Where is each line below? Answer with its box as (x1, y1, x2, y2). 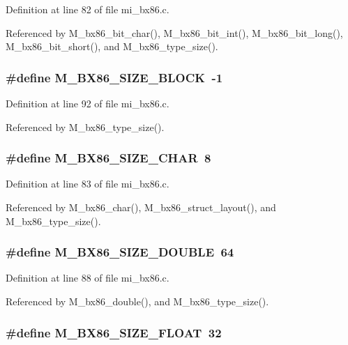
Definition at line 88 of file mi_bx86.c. (6, 270, 169, 285)
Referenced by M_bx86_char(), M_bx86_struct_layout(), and (6, 200, 276, 214)
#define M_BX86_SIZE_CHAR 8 (6, 149, 211, 167)
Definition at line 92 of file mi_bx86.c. (6, 96, 169, 110)
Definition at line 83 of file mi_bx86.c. (6, 176, 169, 191)
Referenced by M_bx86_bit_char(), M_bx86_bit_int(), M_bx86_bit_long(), (6, 25, 343, 40)
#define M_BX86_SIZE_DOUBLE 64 (6, 243, 234, 261)
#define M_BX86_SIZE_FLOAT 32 (6, 323, 222, 341)
